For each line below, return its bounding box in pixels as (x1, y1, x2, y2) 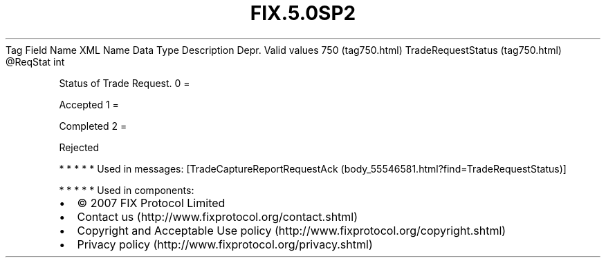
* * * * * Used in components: (59, 184, 194, 196)
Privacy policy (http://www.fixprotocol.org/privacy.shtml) (77, 237, 373, 251)
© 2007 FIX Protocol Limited (77, 195, 226, 210)
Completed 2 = (59, 119, 127, 132)
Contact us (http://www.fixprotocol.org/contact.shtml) (77, 209, 358, 224)
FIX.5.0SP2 (250, 1, 356, 25)
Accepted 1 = (59, 98, 119, 110)
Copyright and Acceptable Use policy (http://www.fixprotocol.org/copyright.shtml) (77, 223, 506, 237)
